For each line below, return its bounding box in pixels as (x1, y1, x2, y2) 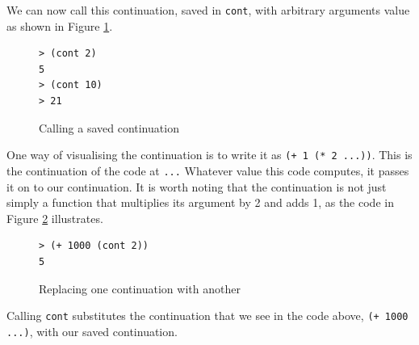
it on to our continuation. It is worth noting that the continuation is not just (6, 178, 387, 195)
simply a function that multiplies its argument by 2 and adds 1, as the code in (6, 194, 394, 211)
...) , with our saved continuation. (6, 322, 178, 339)
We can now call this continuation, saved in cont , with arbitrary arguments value (6, 2, 410, 18)
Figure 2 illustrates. (6, 209, 103, 226)
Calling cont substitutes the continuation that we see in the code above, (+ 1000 (6, 307, 409, 324)
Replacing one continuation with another (39, 280, 241, 297)
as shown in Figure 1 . (6, 17, 113, 34)
